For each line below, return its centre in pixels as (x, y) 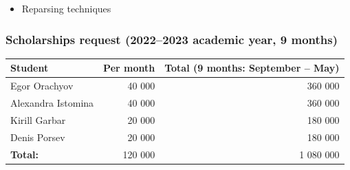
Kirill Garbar (38, 119)
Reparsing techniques (66, 8)
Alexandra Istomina (52, 103)
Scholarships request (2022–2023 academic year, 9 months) (172, 39)
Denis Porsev (38, 137)
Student (30, 68)
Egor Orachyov (42, 86)
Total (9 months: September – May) (252, 68)
